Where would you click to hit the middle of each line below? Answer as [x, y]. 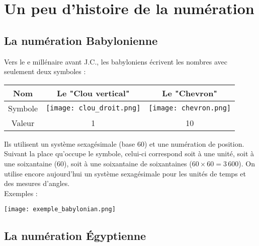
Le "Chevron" [190, 93]
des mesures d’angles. [37, 183]
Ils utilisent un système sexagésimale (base [70, 143]
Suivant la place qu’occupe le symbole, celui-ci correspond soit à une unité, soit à [129, 153]
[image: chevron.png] [190, 108]
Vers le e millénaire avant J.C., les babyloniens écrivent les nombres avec [116, 61]
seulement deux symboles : [45, 71]
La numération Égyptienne [75, 236]
